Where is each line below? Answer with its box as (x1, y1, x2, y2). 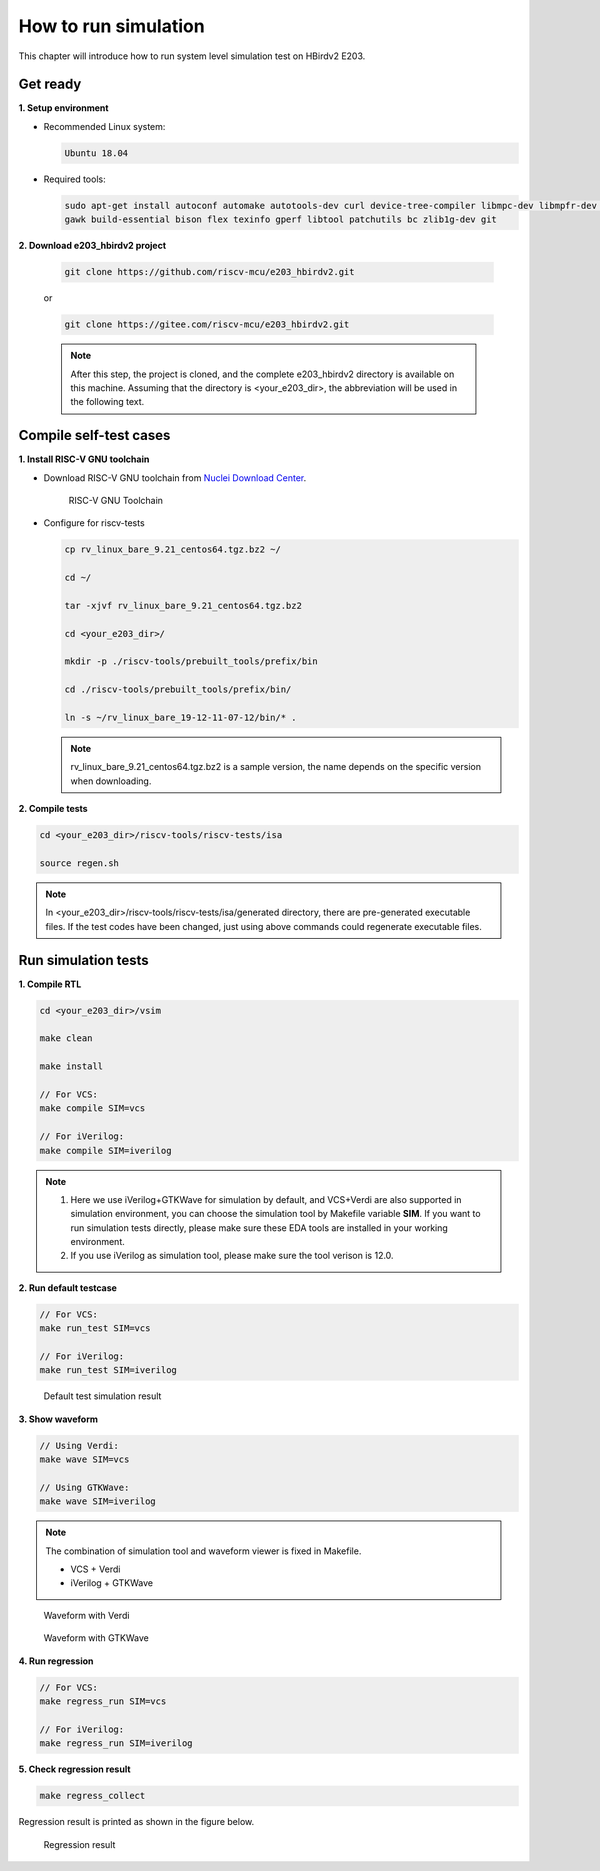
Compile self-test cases (18, 427, 171, 444)
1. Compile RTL (18, 978, 82, 990)
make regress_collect (39, 1790, 146, 1802)
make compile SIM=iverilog (39, 1145, 172, 1156)
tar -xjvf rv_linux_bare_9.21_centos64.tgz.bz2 (64, 600, 302, 611)
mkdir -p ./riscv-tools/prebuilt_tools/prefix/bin (64, 656, 319, 667)
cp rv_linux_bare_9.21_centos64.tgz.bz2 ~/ (64, 544, 282, 555)
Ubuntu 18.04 (64, 147, 129, 159)
